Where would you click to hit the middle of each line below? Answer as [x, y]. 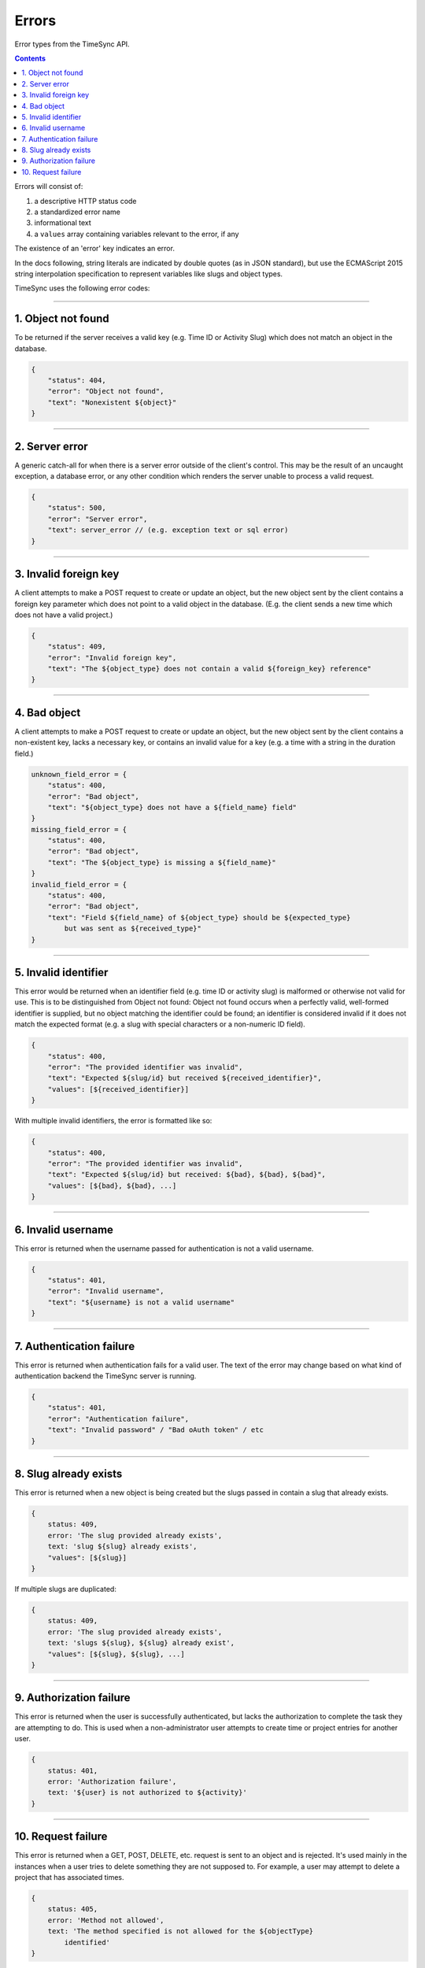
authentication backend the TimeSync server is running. [105, 1376]
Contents [30, 58]
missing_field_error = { [79, 829]
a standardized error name [78, 212]
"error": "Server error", [98, 519]
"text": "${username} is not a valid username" [141, 1302]
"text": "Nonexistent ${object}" [112, 402]
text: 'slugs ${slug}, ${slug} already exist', [141, 1643]
